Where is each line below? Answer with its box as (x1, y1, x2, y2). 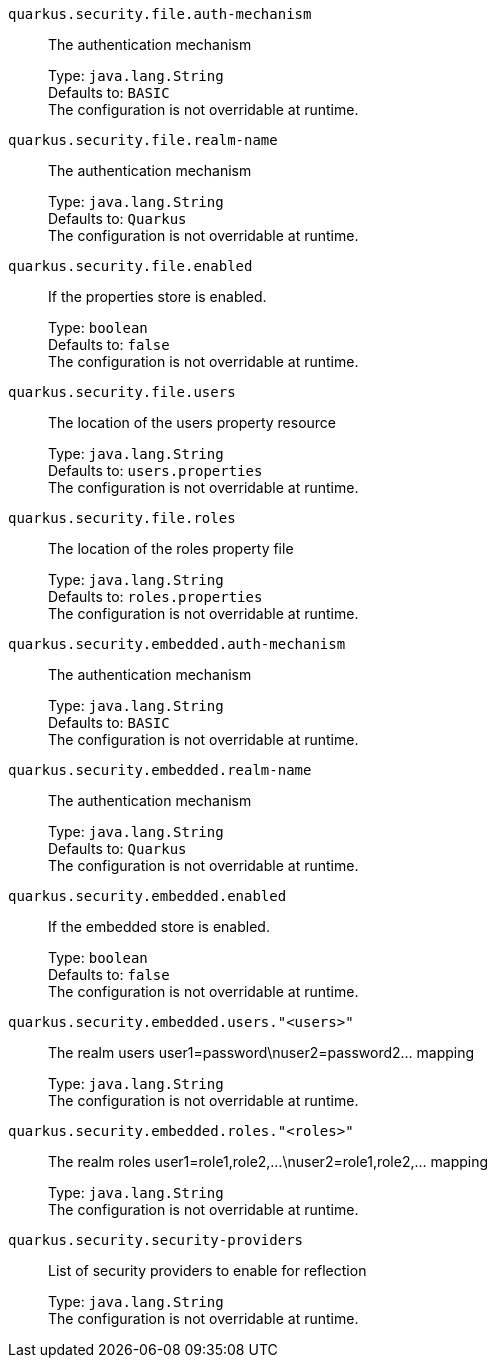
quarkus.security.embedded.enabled (8, 888, 287, 904)
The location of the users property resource (48, 414, 337, 431)
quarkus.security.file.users (8, 384, 236, 400)
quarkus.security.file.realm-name (8, 132, 278, 148)
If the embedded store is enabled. (48, 918, 270, 935)
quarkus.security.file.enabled (8, 258, 253, 274)
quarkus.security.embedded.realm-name (8, 762, 312, 778)
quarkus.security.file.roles (8, 510, 236, 526)
